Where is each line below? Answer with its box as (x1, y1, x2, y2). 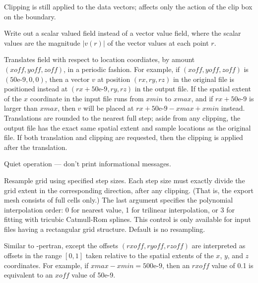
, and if (191, 93, 213, 103)
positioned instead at (4, 83, 68, 94)
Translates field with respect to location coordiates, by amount (4, 54, 195, 65)
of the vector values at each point (107, 37, 209, 48)
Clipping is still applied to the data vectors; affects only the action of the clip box (4, 1, 253, 11)
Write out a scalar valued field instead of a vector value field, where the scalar (4, 28, 241, 38)
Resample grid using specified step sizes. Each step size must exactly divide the (4, 175, 245, 185)
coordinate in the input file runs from (30, 93, 144, 103)
